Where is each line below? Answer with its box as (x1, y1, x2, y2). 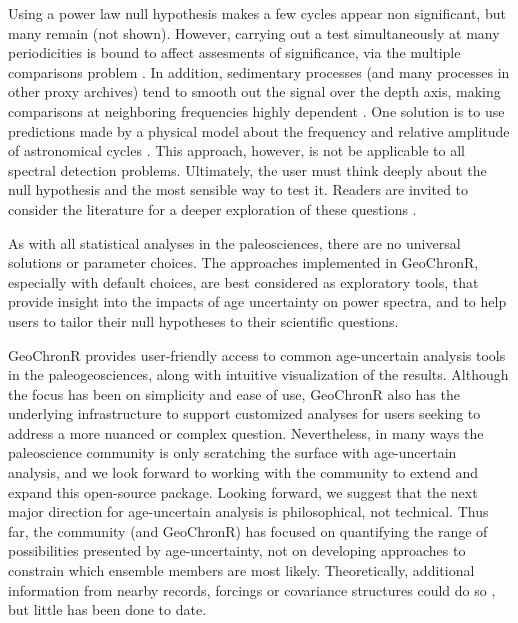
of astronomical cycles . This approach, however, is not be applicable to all (8, 140, 465, 161)
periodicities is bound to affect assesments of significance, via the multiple (8, 42, 461, 63)
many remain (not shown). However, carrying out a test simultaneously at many (8, 22, 500, 43)
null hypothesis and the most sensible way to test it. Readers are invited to (8, 179, 469, 200)
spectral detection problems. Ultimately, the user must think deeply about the (8, 159, 487, 180)
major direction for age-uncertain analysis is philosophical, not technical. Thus (8, 501, 489, 522)
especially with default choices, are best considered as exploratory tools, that (8, 271, 479, 292)
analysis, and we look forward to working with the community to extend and (8, 462, 479, 483)
